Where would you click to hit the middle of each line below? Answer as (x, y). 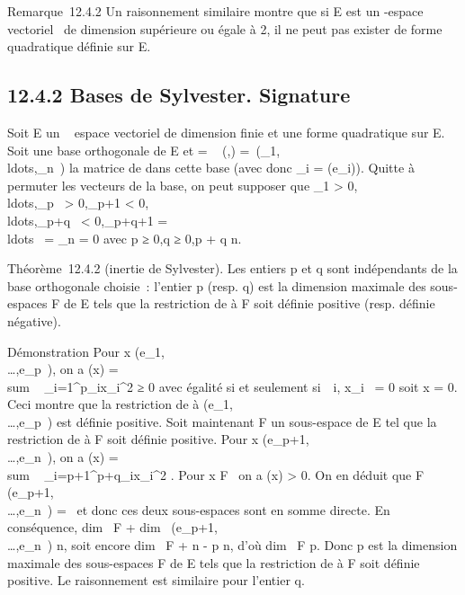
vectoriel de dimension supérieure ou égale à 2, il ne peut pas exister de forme (225, 28)
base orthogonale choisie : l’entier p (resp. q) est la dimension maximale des (217, 285)
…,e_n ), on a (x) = (63, 457)
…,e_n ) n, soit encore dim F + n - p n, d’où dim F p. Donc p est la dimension (232, 545)
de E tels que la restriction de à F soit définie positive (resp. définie (249, 303)
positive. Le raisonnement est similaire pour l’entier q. (156, 580)
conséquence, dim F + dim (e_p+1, (112, 527)
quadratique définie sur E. (79, 46)
